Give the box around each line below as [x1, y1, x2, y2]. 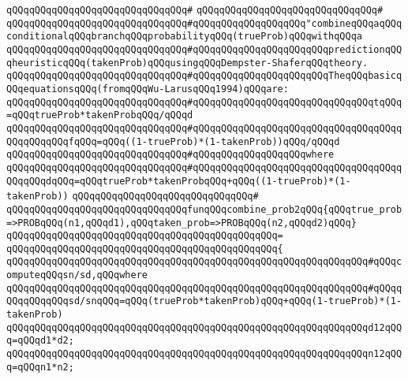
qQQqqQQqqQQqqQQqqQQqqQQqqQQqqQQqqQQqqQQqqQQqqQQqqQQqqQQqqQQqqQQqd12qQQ [6, 321, 402, 333]
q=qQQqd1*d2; [6, 335, 74, 347]
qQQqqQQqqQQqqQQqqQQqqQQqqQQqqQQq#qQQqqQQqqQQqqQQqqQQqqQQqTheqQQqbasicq [6, 70, 402, 82]
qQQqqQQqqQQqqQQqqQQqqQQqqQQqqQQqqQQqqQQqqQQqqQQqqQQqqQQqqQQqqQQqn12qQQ [6, 348, 402, 360]
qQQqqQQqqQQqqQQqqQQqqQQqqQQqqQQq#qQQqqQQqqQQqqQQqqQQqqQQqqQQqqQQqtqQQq [6, 96, 402, 108]
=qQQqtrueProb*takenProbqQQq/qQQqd [6, 110, 193, 121]
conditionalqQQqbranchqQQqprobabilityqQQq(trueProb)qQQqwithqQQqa [6, 31, 363, 43]
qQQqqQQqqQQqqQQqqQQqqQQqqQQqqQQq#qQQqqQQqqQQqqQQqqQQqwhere [6, 149, 335, 161]
